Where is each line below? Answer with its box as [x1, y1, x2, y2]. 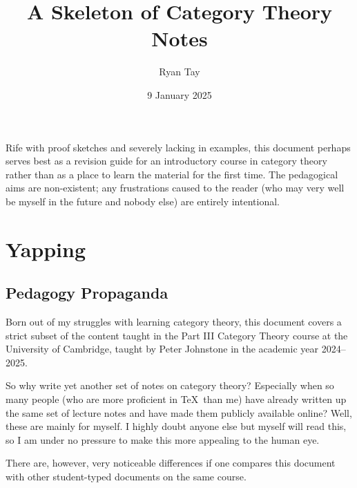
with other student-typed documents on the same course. [6, 469, 247, 483]
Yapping [6, 234, 86, 263]
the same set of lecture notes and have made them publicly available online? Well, [6, 405, 352, 420]
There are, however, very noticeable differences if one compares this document [6, 456, 336, 470]
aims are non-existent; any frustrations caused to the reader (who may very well [6, 180, 345, 195]
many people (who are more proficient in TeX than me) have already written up [6, 392, 347, 406]
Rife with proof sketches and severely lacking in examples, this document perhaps [6, 140, 351, 154]
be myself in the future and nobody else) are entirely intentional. [6, 194, 280, 208]
